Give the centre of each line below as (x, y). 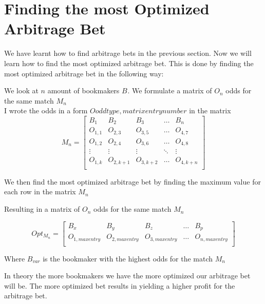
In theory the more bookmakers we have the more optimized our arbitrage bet (127, 276)
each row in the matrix (40, 191)
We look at (21, 90)
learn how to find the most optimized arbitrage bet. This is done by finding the (129, 63)
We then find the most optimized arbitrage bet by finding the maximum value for (132, 181)
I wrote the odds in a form (46, 110)
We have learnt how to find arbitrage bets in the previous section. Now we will (128, 53)
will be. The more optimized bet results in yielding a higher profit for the (120, 285)
